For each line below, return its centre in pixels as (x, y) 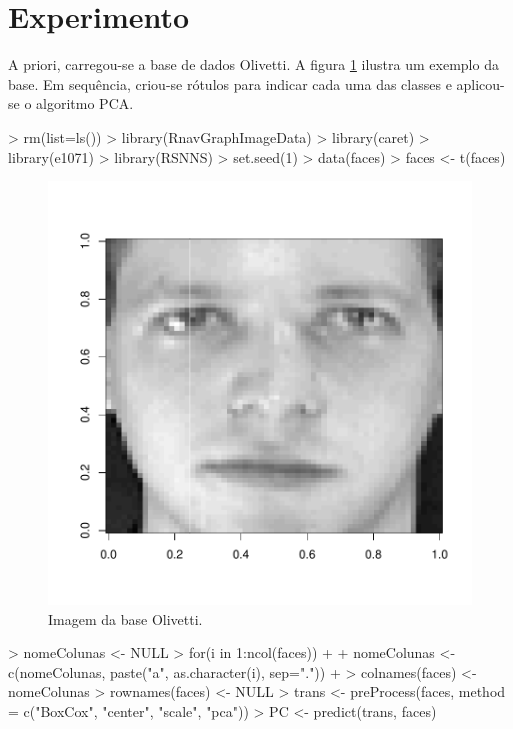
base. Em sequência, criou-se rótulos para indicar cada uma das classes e (230, 83)
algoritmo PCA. (85, 103)
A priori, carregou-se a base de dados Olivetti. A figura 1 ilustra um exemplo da (253, 64)
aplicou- (480, 83)
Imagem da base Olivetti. (125, 618)
